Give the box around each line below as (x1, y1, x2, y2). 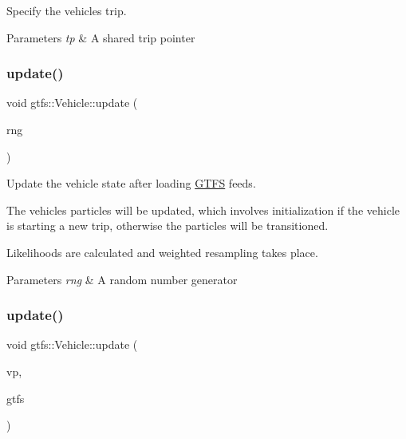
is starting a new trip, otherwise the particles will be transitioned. (6, 217, 329, 234)
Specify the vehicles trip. (6, 2, 127, 18)
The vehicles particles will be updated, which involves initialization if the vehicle (6, 201, 400, 218)
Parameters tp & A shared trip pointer (6, 29, 195, 45)
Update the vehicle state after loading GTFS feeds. (6, 175, 256, 192)
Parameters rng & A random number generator (6, 271, 238, 287)
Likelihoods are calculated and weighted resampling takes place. (6, 243, 318, 260)
